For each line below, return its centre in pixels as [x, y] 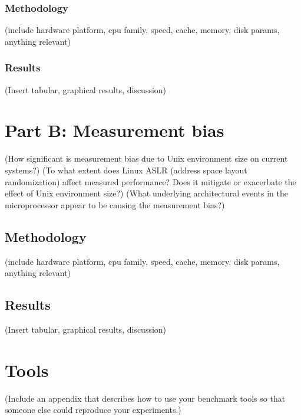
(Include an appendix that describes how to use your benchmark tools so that [145, 398]
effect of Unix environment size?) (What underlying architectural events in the [146, 193]
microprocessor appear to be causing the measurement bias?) [115, 204]
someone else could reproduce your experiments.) [93, 410]
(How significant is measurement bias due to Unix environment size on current [146, 158]
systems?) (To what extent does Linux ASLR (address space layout [126, 170]
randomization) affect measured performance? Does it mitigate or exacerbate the [150, 181]
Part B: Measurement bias [115, 130]
